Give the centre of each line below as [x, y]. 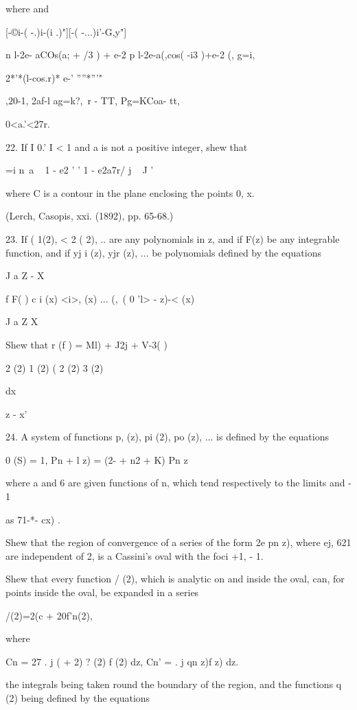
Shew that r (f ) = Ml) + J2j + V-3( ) [87, 344]
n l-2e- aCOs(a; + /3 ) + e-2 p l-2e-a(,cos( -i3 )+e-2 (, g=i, [130, 55]
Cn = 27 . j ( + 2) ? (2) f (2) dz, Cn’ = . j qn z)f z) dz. [122, 661]
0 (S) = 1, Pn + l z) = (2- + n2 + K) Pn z [97, 459]
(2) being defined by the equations [78, 698]
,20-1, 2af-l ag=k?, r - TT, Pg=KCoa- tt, [93, 100]
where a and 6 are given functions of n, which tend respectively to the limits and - [178, 483]
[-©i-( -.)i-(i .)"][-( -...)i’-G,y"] [66, 31]
